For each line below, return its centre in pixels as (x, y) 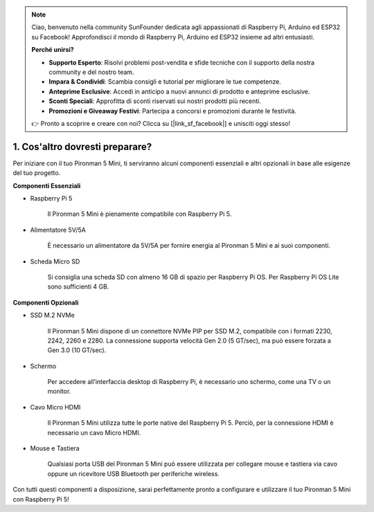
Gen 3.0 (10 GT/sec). (77, 350)
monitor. (59, 392)
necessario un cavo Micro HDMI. (94, 432)
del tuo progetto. (37, 173)
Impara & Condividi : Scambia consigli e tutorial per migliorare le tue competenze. (165, 82)
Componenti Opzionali (46, 302)
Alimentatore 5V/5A (58, 230)
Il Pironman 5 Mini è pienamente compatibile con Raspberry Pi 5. (140, 214)
